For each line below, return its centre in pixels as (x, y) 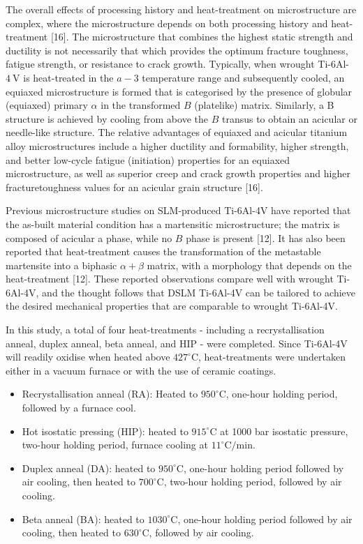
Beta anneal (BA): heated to (83, 519)
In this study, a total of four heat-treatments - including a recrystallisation (165, 330)
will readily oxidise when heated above (88, 357)
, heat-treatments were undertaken (272, 357)
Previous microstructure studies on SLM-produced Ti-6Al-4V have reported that (178, 210)
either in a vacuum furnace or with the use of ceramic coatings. (141, 370)
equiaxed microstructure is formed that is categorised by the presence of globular (179, 91)
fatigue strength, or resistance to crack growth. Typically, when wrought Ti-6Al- (178, 64)
